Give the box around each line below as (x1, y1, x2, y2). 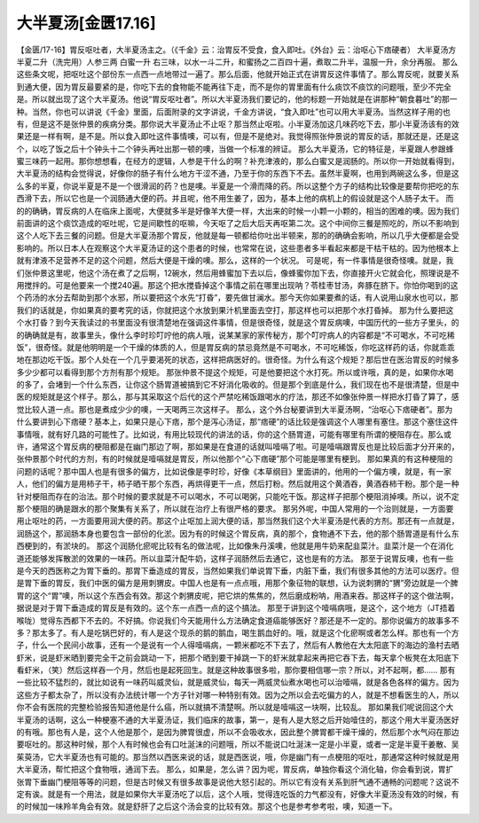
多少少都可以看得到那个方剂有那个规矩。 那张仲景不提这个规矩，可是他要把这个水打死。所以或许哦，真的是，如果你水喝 (16, 366, 454, 377)
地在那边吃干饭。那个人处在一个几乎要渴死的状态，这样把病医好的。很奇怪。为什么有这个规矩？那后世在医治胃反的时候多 (16, 355, 459, 365)
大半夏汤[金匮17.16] (16, 13, 157, 33)
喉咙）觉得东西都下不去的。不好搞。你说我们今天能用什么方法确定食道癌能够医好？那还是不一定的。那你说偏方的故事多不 (16, 615, 459, 625)
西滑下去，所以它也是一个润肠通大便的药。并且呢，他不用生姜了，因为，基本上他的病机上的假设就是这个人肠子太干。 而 (16, 193, 454, 204)
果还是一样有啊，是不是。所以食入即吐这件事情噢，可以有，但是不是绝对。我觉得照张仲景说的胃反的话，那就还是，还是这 (16, 131, 459, 142)
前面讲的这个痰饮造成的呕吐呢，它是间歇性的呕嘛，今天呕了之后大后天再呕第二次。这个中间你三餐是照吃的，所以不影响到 (16, 218, 459, 229)
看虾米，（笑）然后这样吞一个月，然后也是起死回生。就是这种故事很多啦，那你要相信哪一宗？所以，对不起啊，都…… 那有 (16, 665, 456, 676)
